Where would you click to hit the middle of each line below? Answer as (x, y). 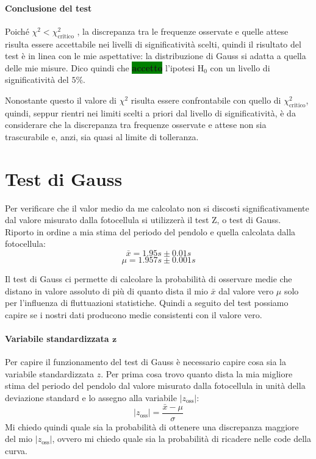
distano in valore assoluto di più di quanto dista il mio (106, 290)
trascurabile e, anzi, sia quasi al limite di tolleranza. (102, 136)
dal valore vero (246, 290)
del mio (19, 439)
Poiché (17, 31)
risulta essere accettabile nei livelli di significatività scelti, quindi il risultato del (153, 44)
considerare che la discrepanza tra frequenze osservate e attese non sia (136, 125)
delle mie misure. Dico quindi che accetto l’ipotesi (100, 67)
